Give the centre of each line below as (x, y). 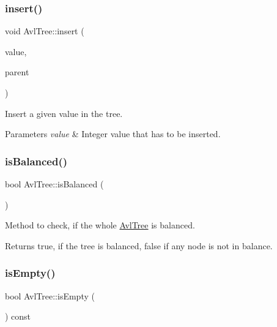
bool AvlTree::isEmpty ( (50, 295)
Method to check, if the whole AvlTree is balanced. (100, 225)
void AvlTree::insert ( (45, 31)
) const (18, 316)
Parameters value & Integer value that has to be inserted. (113, 134)
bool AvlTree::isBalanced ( (54, 184)
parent (17, 72)
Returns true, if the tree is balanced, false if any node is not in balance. (139, 245)
